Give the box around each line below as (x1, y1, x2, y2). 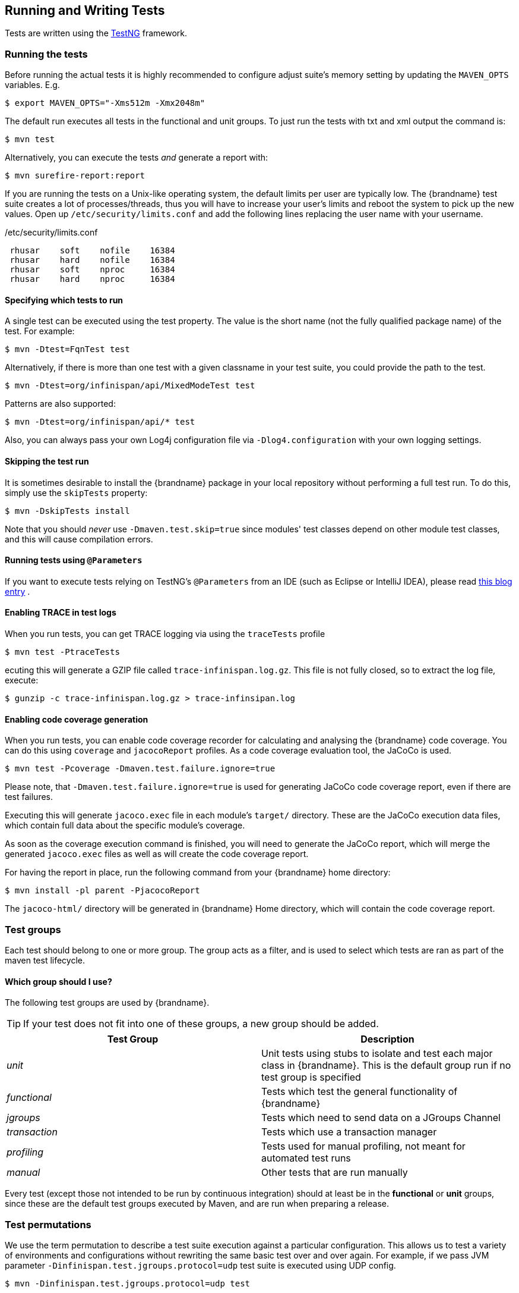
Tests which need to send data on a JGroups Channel (261, 1112, 501, 1124)
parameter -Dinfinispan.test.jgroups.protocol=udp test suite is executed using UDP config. (5, 1260, 396, 1270)
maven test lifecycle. (5, 955, 86, 966)
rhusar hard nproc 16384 (10, 274, 175, 284)
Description (360, 1033, 414, 1046)
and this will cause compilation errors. (5, 533, 153, 544)
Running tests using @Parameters (5, 555, 143, 566)
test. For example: (5, 326, 75, 337)
